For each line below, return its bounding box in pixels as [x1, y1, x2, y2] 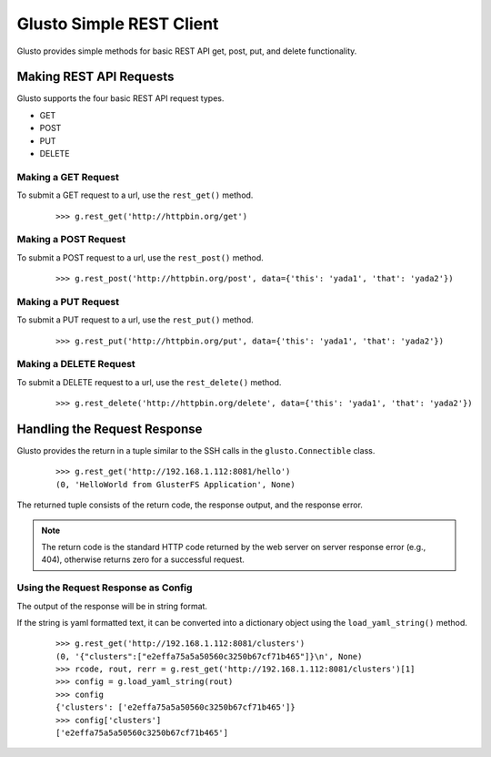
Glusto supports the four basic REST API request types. [16, 93, 225, 104]
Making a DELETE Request [16, 358, 135, 371]
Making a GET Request [16, 170, 120, 183]
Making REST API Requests [16, 69, 175, 85]
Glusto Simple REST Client [16, 14, 219, 34]
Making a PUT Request [16, 295, 120, 308]
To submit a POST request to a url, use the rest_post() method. [16, 251, 264, 263]
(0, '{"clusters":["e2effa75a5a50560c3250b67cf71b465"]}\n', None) [55, 651, 363, 661]
